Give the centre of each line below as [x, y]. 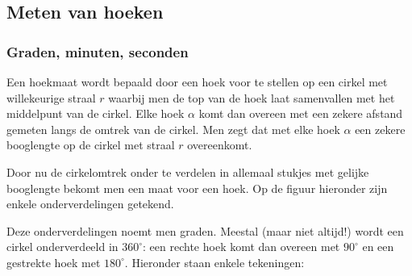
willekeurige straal [51, 97]
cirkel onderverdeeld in [62, 247]
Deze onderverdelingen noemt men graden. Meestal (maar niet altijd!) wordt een [205, 230]
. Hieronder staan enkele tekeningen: [214, 262]
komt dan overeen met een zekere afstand [301, 113]
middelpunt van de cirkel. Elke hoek [96, 113]
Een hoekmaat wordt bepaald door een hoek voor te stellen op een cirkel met [197, 82]
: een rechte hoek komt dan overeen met [241, 247]
